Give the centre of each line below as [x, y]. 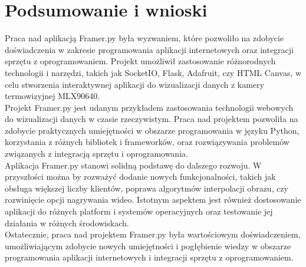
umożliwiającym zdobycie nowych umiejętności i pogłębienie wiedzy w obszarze [148, 245]
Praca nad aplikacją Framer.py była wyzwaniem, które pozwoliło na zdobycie [144, 38]
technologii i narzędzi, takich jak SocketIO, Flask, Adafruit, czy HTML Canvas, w [153, 72]
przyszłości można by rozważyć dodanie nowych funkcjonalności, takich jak [140, 177]
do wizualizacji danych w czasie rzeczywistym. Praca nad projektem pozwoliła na [152, 119]
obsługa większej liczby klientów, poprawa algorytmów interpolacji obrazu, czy [147, 188]
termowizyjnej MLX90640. [52, 96]
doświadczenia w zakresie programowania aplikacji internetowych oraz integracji [149, 49]
